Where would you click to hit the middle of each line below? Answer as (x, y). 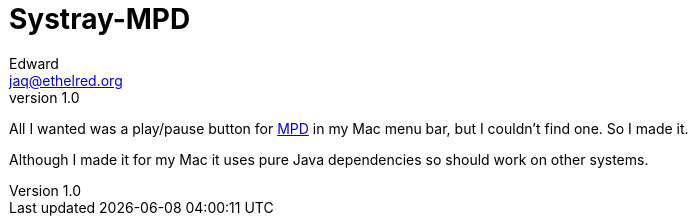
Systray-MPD (100, 19)
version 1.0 (44, 97)
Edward (34, 63)
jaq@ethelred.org (66, 80)
